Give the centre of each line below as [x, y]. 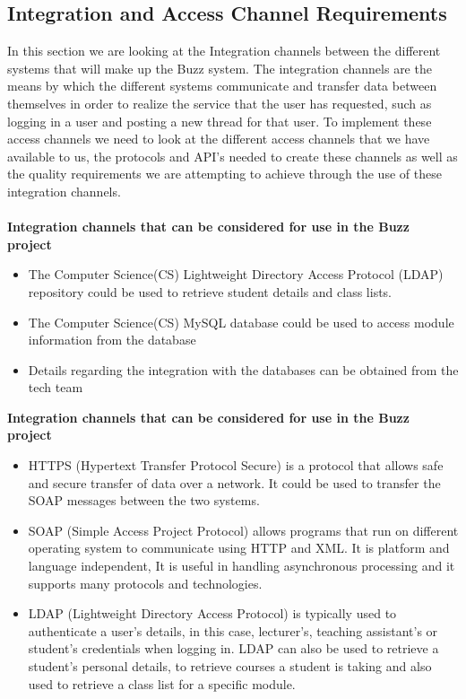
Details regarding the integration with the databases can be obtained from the [243, 369]
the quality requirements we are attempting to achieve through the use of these [224, 174]
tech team [56, 387]
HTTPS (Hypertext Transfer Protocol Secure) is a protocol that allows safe [236, 465]
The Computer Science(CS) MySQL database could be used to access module [241, 322]
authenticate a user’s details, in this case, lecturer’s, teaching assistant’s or [233, 630]
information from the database [112, 340]
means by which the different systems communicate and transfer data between [222, 86]
